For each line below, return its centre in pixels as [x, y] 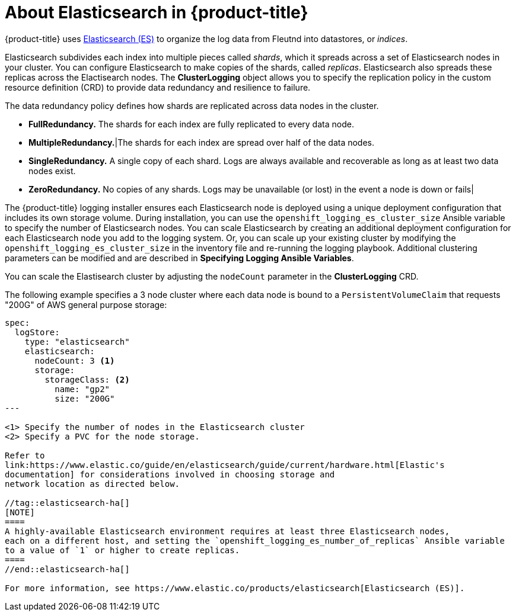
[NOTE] [20, 512]
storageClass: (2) [87, 379]
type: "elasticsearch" [77, 341]
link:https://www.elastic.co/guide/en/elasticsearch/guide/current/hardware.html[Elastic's [225, 465]
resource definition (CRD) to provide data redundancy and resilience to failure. [158, 87]
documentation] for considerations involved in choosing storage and [170, 474]
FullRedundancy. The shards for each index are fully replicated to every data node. [191, 124]
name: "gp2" [82, 389]
